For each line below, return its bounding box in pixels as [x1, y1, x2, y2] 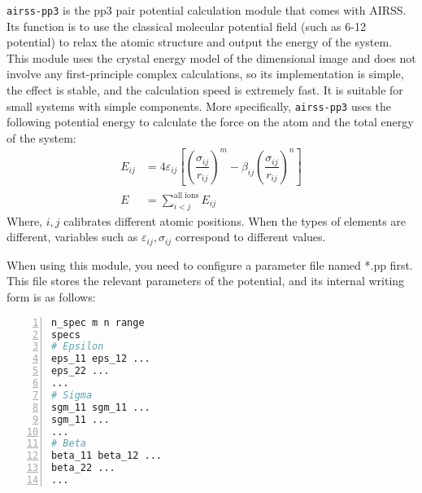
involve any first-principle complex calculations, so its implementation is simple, [7, 65, 404, 82]
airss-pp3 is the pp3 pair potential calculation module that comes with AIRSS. [7, 2, 407, 18]
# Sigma [51, 389, 93, 401]
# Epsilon [51, 341, 104, 353]
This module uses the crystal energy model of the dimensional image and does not [7, 49, 416, 66]
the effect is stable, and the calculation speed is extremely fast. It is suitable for [7, 81, 403, 99]
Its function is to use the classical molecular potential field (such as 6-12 [7, 17, 366, 34]
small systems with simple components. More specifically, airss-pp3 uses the [7, 97, 392, 114]
